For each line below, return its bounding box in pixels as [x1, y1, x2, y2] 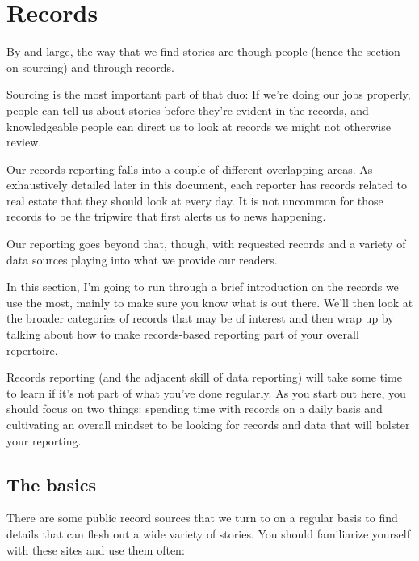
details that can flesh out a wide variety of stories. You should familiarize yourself [6, 525, 410, 542]
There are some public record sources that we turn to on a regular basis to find [6, 509, 398, 526]
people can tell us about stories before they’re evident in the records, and [6, 101, 369, 118]
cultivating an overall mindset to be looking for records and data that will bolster [6, 416, 410, 432]
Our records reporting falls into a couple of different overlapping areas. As [6, 160, 373, 177]
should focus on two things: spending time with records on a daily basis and [6, 400, 383, 417]
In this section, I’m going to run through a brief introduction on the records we [6, 278, 399, 295]
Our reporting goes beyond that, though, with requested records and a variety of [6, 235, 406, 252]
